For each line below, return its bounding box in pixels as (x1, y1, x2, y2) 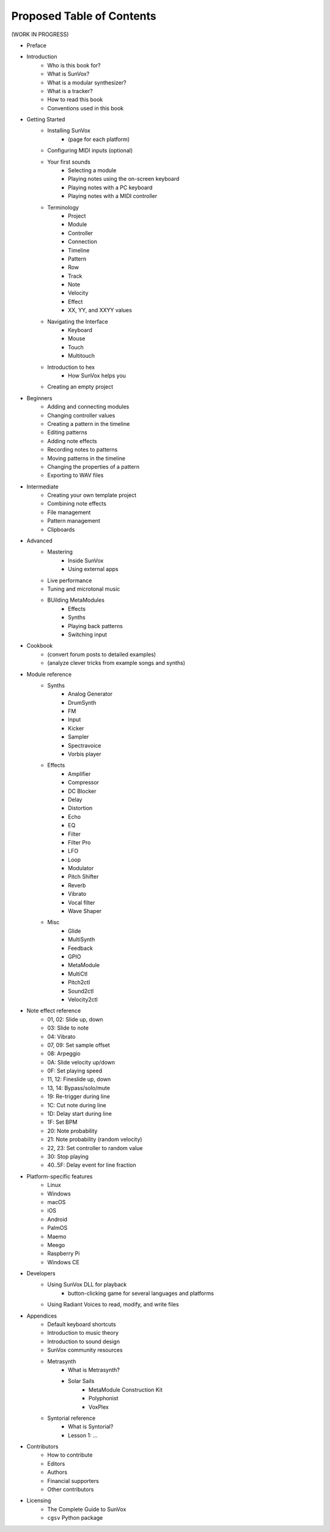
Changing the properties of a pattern (47, 463, 140, 470)
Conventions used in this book (47, 104, 124, 112)
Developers (26, 1270, 56, 1277)
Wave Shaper (68, 908, 102, 915)
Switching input (68, 631, 107, 638)
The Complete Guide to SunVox (47, 1505, 127, 1513)
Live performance (47, 577, 92, 584)
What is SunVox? (47, 70, 90, 78)
